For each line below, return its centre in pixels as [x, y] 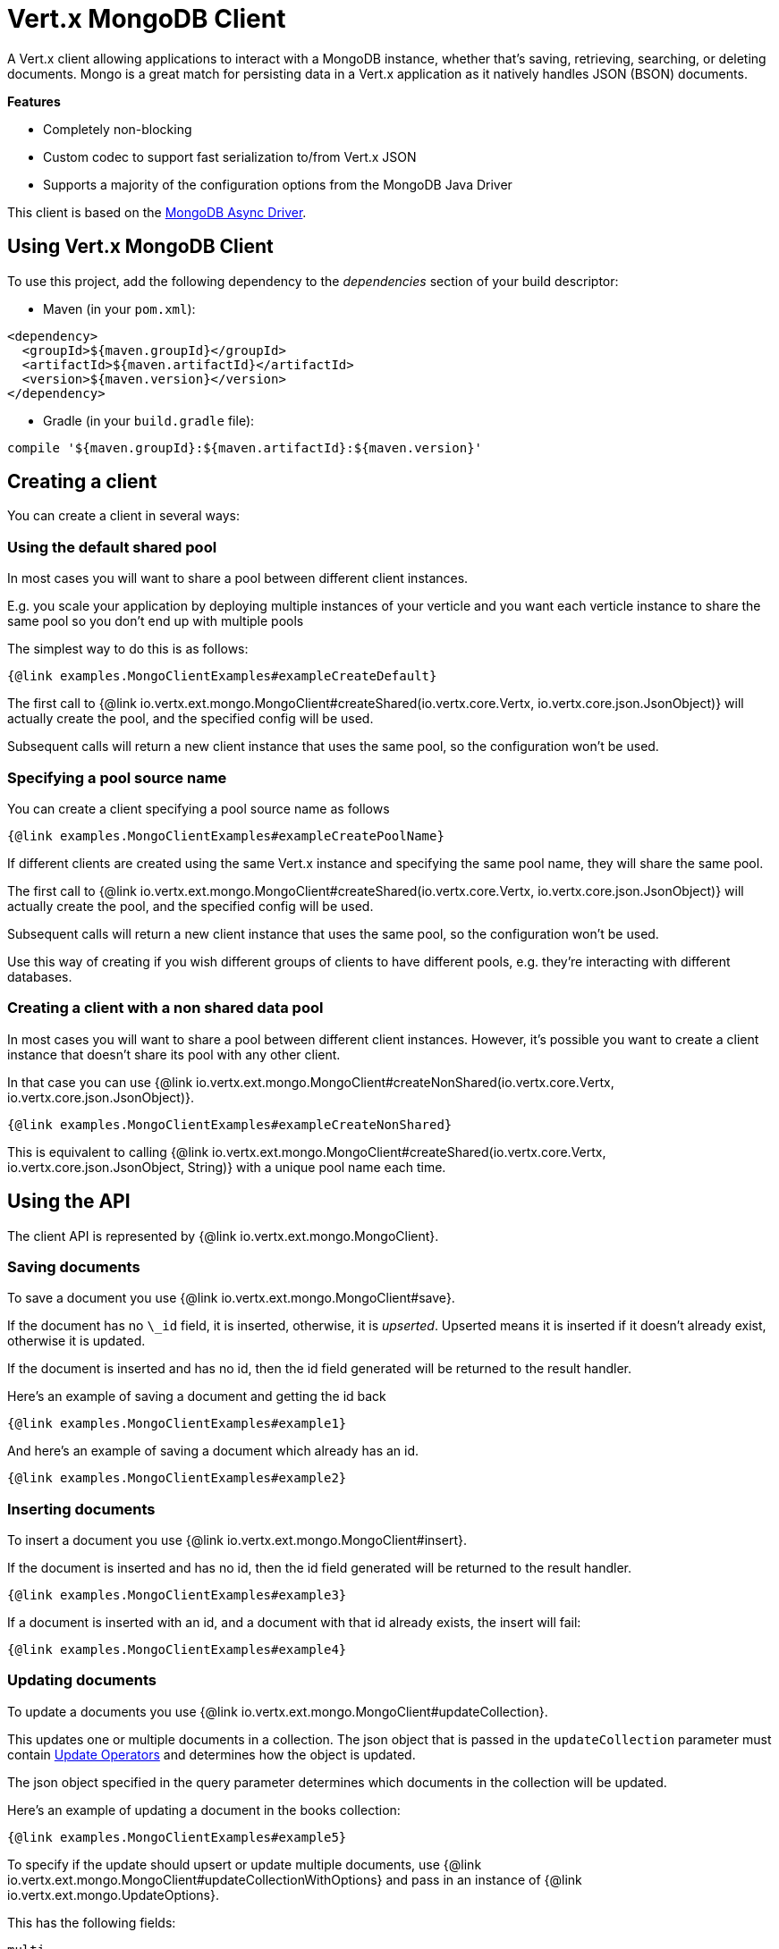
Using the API [69, 1202]
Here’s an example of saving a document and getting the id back [197, 1396]
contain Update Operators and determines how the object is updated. [212, 1754]
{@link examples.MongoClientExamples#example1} [177, 1424]
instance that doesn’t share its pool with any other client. [174, 1054]
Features [34, 101]
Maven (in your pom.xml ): [119, 308]
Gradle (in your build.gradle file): [149, 420]
